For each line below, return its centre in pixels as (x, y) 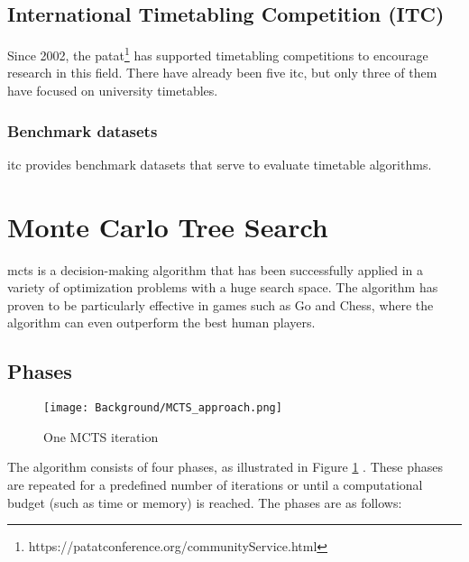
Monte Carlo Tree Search (168, 226)
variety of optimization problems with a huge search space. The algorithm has (223, 287)
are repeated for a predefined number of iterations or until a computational (215, 484)
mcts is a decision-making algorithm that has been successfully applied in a (216, 269)
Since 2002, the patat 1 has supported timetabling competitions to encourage (218, 54)
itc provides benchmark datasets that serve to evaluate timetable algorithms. (220, 164)
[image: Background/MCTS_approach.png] (163, 408)
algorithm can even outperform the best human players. (161, 322)
